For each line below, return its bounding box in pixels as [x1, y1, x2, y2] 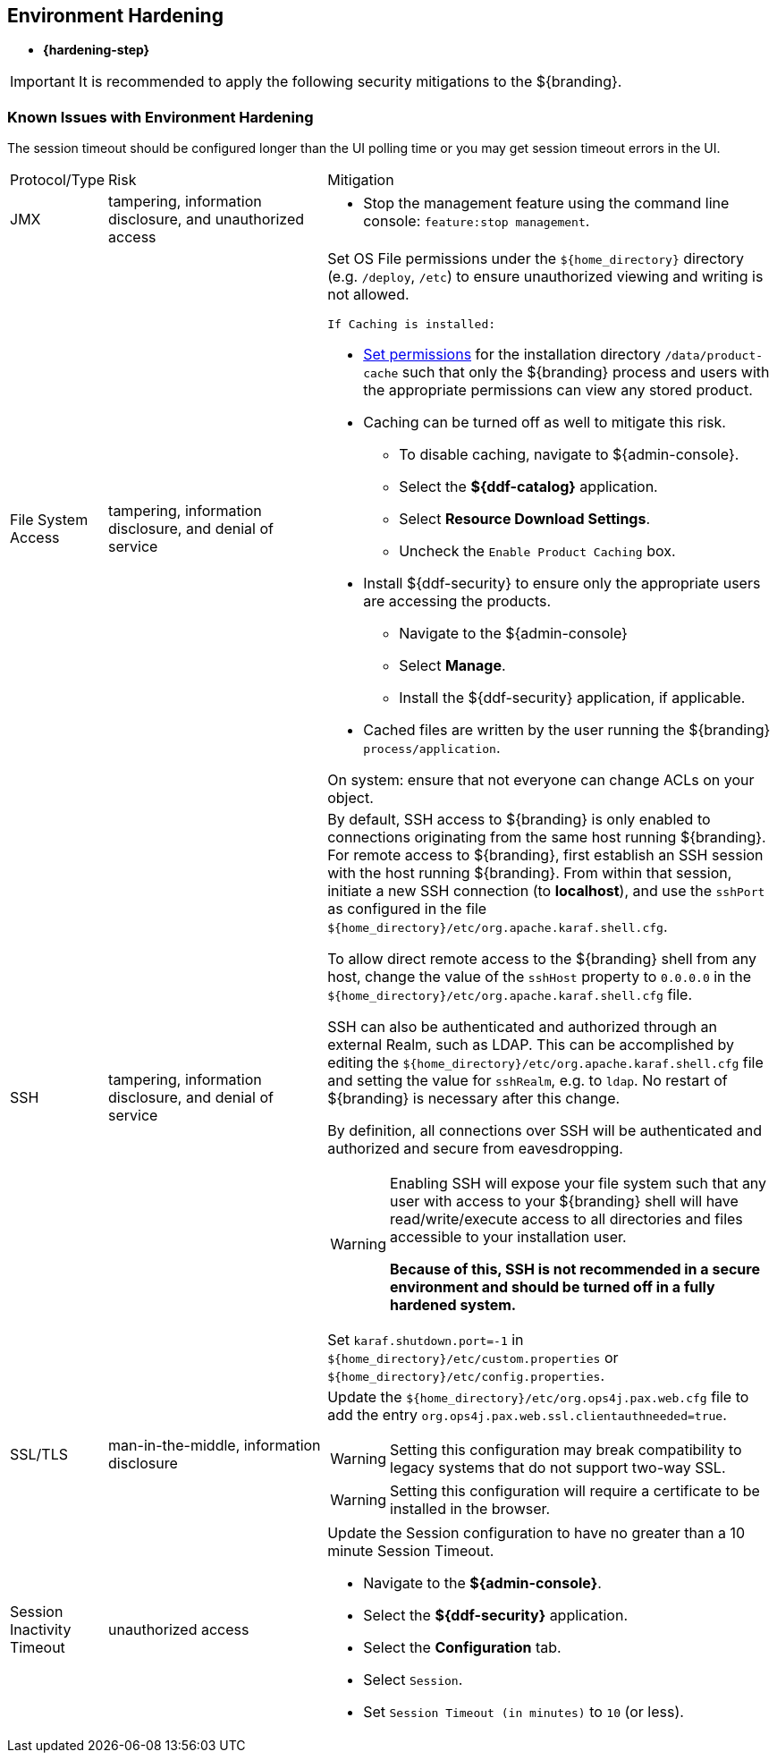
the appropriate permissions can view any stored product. [363, 381, 753, 400]
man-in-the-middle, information [108, 1436, 321, 1455]
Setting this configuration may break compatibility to [390, 1441, 742, 1460]
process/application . [363, 739, 501, 757]
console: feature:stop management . [363, 212, 590, 231]
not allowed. [327, 285, 410, 304]
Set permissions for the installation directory [363, 345, 661, 364]
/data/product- [664, 349, 764, 363]
